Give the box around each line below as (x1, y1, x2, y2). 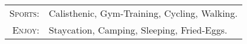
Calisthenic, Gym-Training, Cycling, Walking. (48, 6, 238, 20)
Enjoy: (12, 23, 39, 36)
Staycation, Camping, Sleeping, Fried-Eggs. (48, 23, 228, 36)
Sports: (9, 6, 39, 20)
